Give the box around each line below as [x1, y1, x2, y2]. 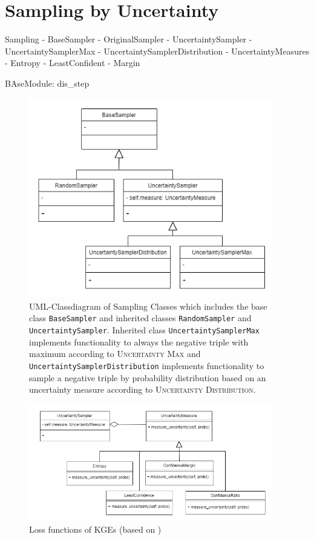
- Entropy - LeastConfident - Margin [5, 56, 140, 69]
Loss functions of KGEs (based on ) [29, 523, 162, 536]
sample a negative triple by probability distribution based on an [29, 371, 266, 384]
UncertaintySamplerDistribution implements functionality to [29, 359, 264, 372]
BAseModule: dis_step [5, 76, 90, 89]
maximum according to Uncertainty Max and [29, 347, 201, 360]
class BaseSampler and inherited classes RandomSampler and [29, 312, 252, 324]
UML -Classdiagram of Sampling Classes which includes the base [29, 299, 267, 312]
